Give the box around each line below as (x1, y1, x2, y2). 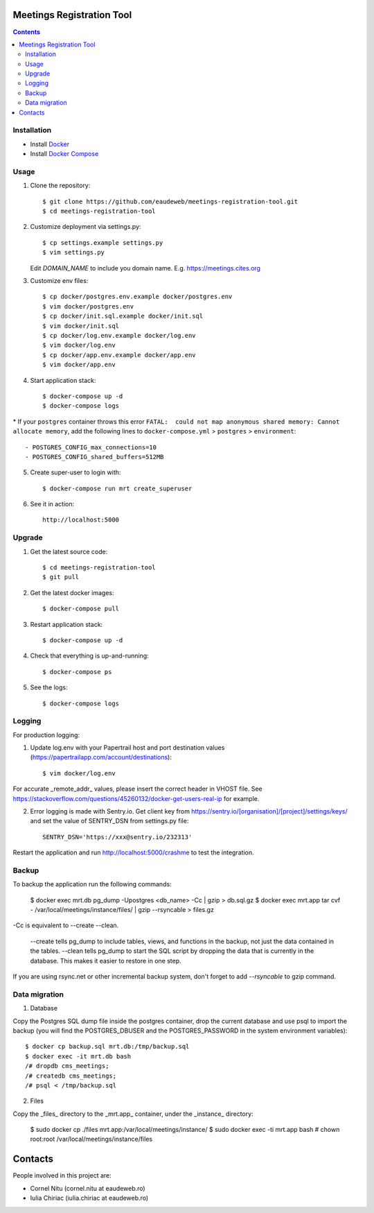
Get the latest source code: (30, 547, 108, 556)
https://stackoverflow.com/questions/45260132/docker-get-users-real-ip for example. (12, 794, 260, 802)
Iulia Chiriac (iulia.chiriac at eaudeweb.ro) (30, 1194, 149, 1203)
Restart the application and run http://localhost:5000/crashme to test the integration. (12, 848, 254, 857)
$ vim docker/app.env (42, 361, 116, 369)
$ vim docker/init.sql (42, 322, 120, 329)
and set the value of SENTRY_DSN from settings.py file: (30, 817, 189, 825)
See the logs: (30, 683, 68, 691)
